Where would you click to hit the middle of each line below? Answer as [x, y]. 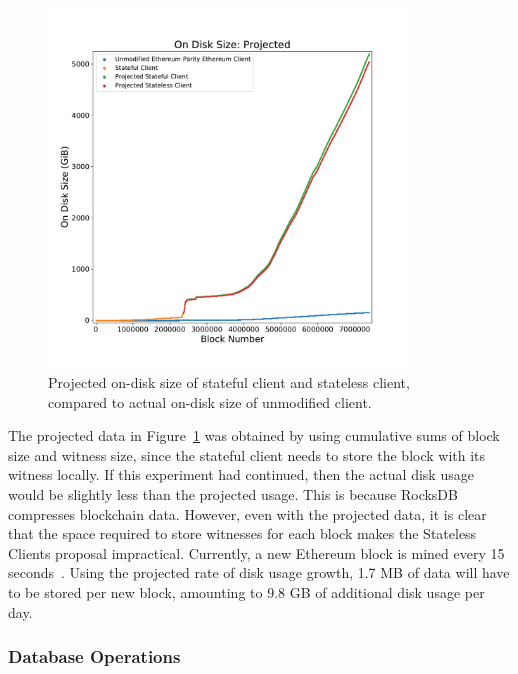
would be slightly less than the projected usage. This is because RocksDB [233, 493]
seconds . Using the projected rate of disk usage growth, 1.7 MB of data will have [259, 572]
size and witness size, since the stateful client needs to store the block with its [247, 454]
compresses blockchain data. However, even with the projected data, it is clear [247, 513]
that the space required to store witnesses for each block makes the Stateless [242, 533]
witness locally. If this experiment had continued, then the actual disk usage [241, 474]
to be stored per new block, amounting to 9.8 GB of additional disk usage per [246, 591]
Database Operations [94, 656]
